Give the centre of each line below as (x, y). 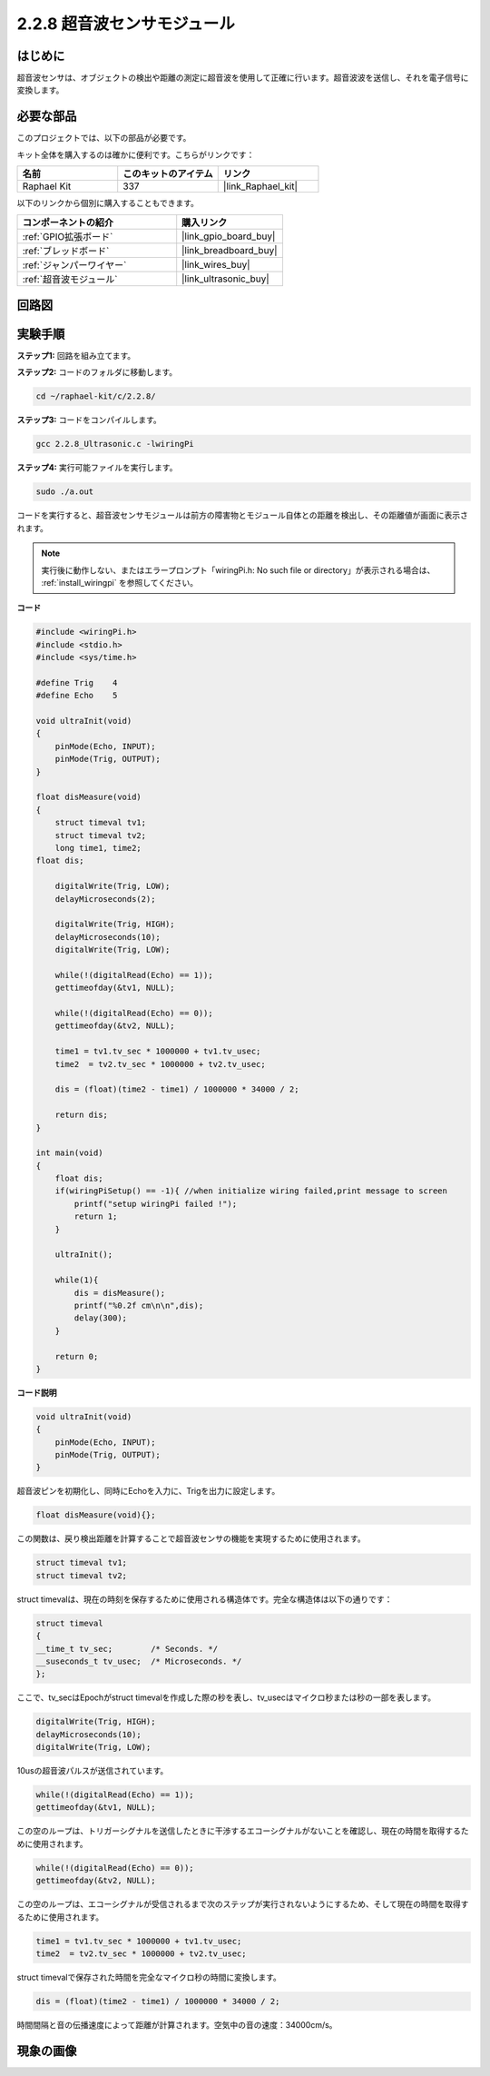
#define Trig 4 (77, 682)
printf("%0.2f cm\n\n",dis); (139, 1305)
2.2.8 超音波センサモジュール (126, 24)
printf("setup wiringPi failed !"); (156, 1204)
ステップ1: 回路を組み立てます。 (76, 356)
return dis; (82, 1115)
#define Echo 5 (77, 696)
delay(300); (100, 1318)
